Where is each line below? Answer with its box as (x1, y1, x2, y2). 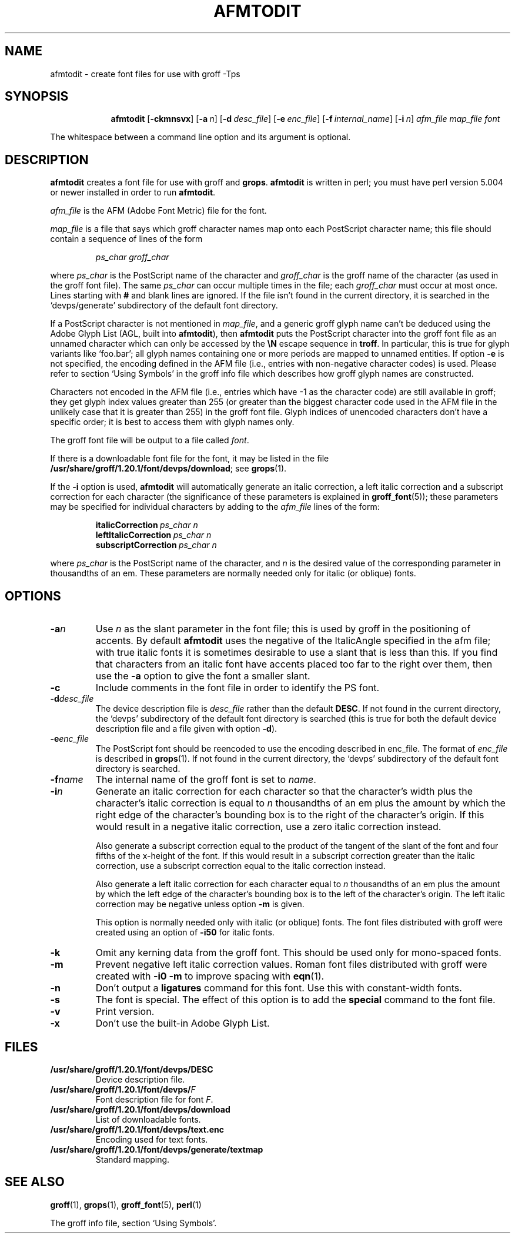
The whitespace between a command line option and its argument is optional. (50, 132, 351, 142)
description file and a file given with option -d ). (95, 723, 277, 734)
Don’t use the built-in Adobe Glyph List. (95, 1017, 270, 1030)
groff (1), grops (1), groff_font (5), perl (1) (50, 1199, 202, 1210)
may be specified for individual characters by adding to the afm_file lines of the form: (50, 502, 380, 512)
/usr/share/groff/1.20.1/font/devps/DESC (50, 1064, 213, 1074)
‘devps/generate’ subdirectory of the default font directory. (50, 300, 278, 311)
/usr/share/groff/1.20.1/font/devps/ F (50, 1084, 196, 1094)
